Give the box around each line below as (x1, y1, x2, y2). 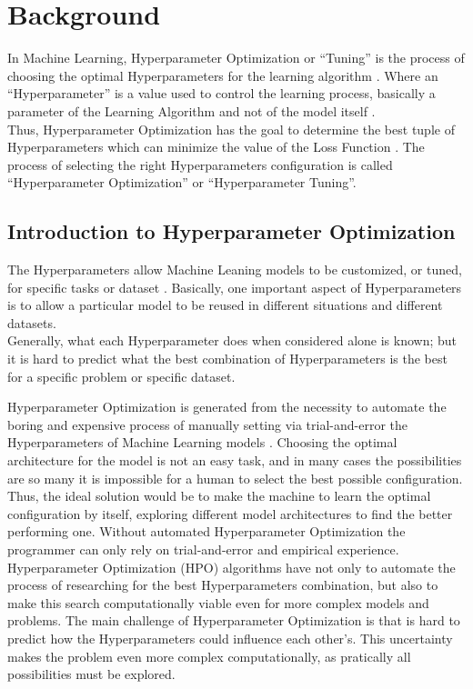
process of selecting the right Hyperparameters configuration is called (7, 155, 393, 174)
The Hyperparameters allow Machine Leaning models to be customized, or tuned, (7, 260, 462, 279)
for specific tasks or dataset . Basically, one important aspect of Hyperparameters (7, 277, 462, 296)
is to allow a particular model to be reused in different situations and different (7, 295, 443, 315)
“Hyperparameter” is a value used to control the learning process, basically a (7, 84, 436, 103)
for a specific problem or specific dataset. (7, 366, 236, 385)
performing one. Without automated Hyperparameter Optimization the (7, 522, 406, 541)
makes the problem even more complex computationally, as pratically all (7, 646, 411, 665)
